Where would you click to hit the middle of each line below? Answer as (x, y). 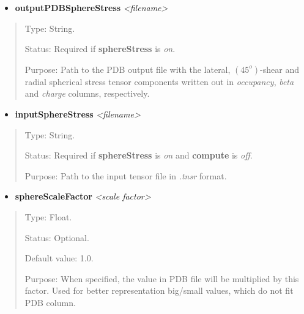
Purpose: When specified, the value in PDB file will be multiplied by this (162, 278)
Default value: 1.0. (59, 258)
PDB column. (50, 302)
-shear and (280, 69)
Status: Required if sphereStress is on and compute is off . (139, 155)
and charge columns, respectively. (87, 93)
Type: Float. (48, 216)
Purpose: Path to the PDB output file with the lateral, (128, 69)
